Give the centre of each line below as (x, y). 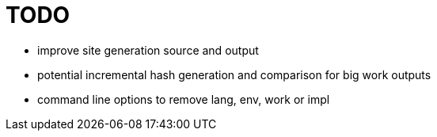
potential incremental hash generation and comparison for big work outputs (234, 74)
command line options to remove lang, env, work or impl (184, 99)
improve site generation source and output (148, 50)
